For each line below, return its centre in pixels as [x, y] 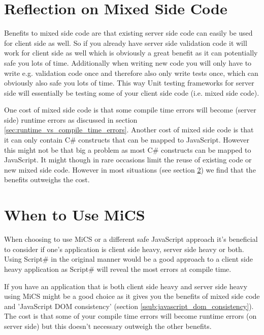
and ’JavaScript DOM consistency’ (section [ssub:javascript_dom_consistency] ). [129, 306]
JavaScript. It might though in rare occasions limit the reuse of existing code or [128, 160]
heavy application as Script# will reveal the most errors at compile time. [118, 269]
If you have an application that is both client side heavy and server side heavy [126, 286]
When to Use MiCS [75, 215]
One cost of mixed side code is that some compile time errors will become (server [130, 110]
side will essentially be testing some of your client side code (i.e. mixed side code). [132, 92]
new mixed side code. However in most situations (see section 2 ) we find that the [130, 169]
